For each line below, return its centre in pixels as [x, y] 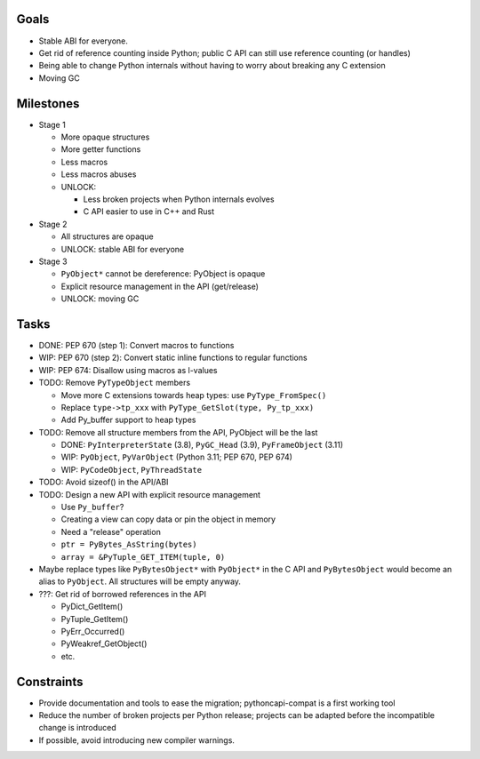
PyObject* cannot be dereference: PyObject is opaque [163, 274]
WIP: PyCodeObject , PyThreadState [132, 469]
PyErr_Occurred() [93, 631]
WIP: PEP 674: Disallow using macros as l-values [128, 370]
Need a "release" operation [111, 531]
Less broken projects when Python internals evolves [179, 199]
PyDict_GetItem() [92, 607]
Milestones [48, 104]
